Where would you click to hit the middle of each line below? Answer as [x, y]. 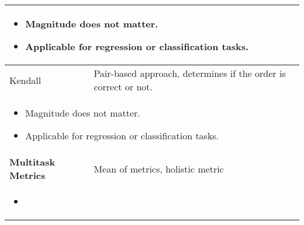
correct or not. [123, 87]
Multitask [32, 162]
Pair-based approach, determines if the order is [190, 73]
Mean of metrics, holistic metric [159, 168]
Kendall [25, 80]
